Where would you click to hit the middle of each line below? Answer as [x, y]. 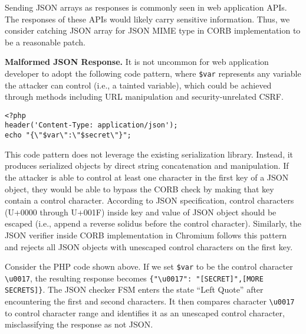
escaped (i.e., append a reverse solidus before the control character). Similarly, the [153, 223]
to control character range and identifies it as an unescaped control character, [145, 312]
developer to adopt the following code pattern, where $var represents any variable [153, 73]
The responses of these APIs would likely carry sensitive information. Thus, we [147, 19]
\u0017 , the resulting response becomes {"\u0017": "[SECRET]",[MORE [134, 278]
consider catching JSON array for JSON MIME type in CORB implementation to [153, 30]
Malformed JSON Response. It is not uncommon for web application [137, 62]
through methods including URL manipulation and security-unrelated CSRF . [144, 96]
